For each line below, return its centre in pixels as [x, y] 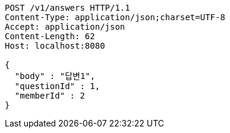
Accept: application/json [65, 27]
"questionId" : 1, [57, 86]
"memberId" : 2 [50, 96]
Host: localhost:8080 [55, 46]
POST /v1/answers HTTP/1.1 [67, 8]
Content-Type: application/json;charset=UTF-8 [115, 17]
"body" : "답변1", [55, 76]
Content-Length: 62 [50, 36]
